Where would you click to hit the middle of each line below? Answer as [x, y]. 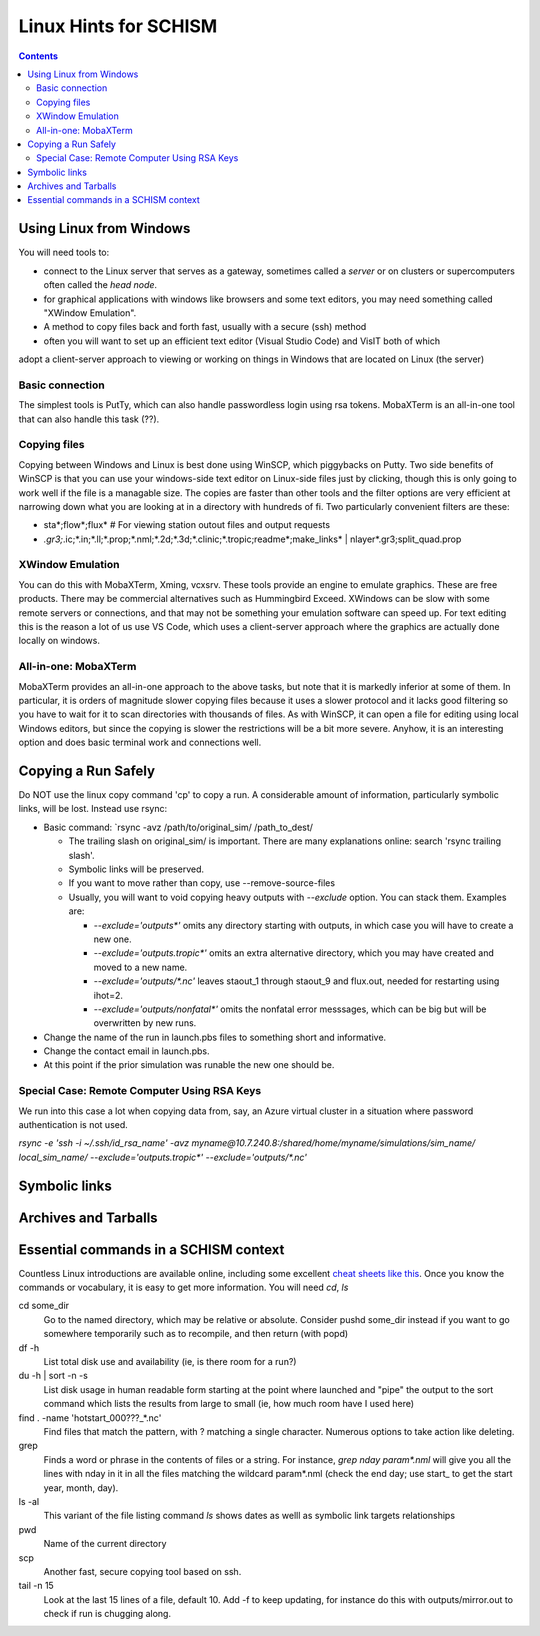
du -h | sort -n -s [53, 1376]
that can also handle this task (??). [89, 419]
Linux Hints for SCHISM [118, 26]
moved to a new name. [140, 967]
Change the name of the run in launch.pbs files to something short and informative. [215, 1037]
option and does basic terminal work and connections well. [140, 742]
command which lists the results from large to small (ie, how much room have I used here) [229, 1404]
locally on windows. [59, 641]
